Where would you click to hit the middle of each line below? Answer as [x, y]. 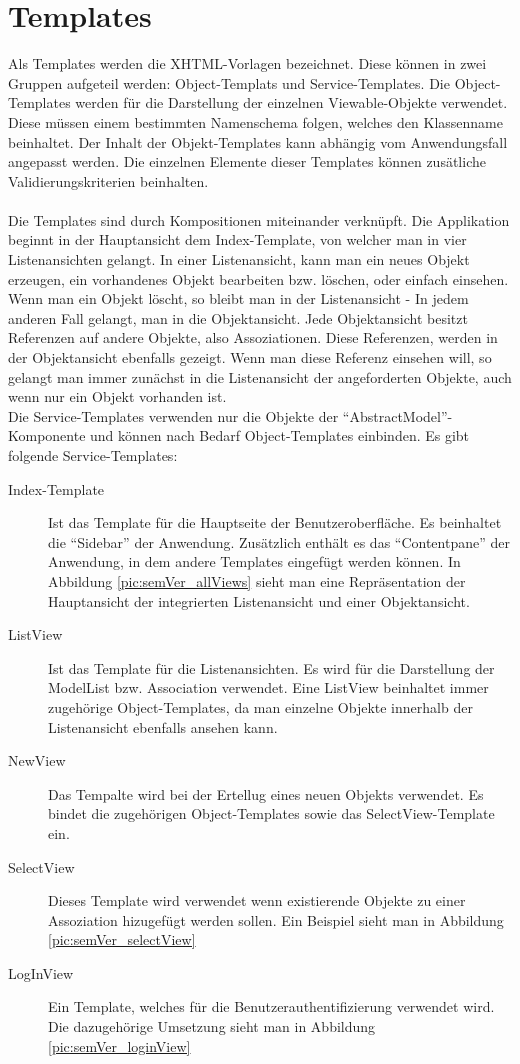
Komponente [47, 435]
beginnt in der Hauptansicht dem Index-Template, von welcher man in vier [237, 239]
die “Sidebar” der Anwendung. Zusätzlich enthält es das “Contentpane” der [279, 541]
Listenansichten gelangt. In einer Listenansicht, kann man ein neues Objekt [239, 259]
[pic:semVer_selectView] [122, 939]
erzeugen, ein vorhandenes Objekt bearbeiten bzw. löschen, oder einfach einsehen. [258, 278]
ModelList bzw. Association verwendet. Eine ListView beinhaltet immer [268, 687]
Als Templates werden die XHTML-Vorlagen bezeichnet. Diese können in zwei [247, 63]
